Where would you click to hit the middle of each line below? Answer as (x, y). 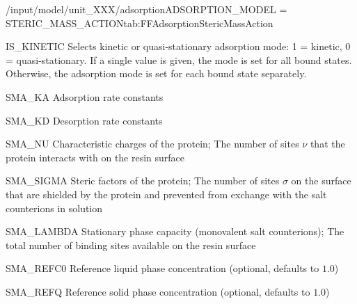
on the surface (321, 181)
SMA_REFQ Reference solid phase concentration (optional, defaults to (158, 291)
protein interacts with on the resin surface (95, 157)
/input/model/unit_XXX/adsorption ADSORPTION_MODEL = (146, 9)
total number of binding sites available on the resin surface (131, 245)
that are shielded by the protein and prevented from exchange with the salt (166, 194)
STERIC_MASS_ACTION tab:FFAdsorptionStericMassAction (140, 23)
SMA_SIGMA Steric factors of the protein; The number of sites (143, 181)
